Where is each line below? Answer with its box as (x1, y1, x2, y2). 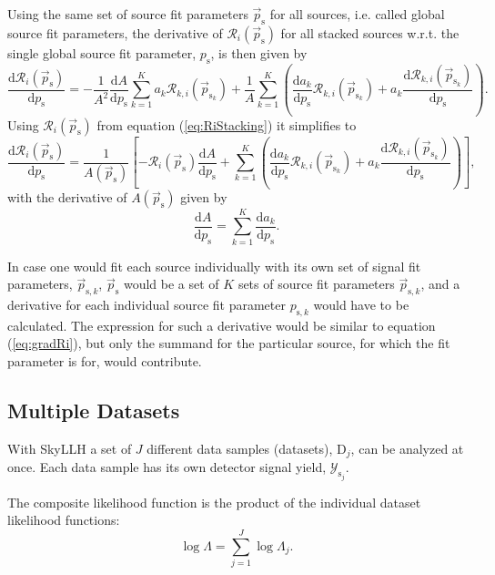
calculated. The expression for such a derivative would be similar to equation (7, 315, 436, 334)
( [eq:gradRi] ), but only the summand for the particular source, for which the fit (7, 334, 450, 353)
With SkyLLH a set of (7, 438, 132, 457)
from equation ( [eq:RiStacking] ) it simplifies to (96, 115, 357, 134)
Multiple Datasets (7, 395, 180, 424)
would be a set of (123, 274, 219, 293)
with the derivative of (7, 188, 127, 207)
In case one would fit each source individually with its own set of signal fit (7, 256, 421, 275)
